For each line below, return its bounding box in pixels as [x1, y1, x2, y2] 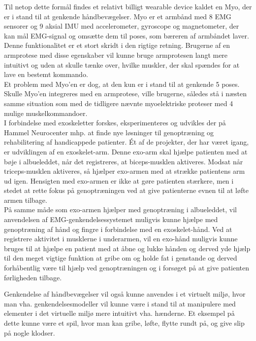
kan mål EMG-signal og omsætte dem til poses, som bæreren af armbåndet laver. [4, 30, 249, 40]
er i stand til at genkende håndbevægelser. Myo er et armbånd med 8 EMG [4, 11, 231, 21]
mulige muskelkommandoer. [4, 108, 88, 118]
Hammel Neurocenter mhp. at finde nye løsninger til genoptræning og [4, 127, 214, 137]
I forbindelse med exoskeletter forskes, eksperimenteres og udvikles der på [4, 117, 226, 128]
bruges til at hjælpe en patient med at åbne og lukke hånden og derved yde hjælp [4, 243, 251, 253]
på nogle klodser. [4, 327, 55, 338]
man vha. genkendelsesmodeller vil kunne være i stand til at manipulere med [4, 298, 236, 308]
